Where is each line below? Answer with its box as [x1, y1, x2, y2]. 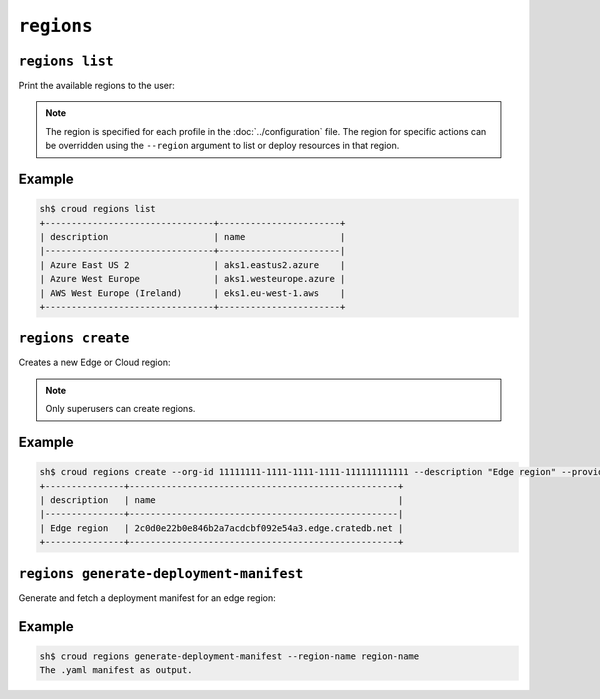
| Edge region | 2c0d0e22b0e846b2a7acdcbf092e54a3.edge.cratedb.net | [39, 522, 404, 534]
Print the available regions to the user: [18, 80, 175, 92]
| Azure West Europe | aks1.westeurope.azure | [39, 273, 346, 285]
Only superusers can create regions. [45, 403, 196, 415]
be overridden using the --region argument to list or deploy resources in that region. [45, 140, 400, 152]
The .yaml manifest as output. [39, 665, 194, 676]
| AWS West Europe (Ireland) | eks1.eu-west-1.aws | [39, 287, 346, 299]
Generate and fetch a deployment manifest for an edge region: [18, 591, 277, 604]
